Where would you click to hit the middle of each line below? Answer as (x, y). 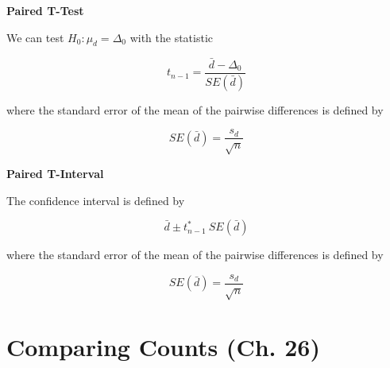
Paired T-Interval (55, 173)
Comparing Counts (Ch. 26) (163, 346)
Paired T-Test (45, 10)
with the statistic (172, 37)
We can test (35, 37)
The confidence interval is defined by (96, 200)
